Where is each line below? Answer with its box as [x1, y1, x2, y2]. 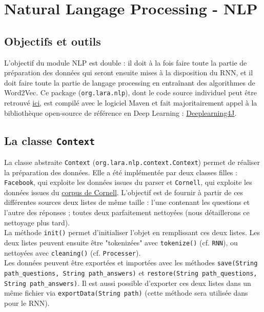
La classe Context [4, 132, 95, 148]
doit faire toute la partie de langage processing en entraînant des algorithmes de [4, 77, 255, 88]
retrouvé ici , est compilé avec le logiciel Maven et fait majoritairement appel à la [4, 97, 257, 108]
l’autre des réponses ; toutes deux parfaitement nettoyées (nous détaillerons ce [4, 207, 250, 218]
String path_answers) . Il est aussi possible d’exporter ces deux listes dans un [4, 277, 251, 288]
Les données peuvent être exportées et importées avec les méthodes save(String [4, 257, 258, 268]
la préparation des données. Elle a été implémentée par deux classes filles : [4, 167, 237, 177]
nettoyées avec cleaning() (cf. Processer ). [4, 247, 141, 258]
